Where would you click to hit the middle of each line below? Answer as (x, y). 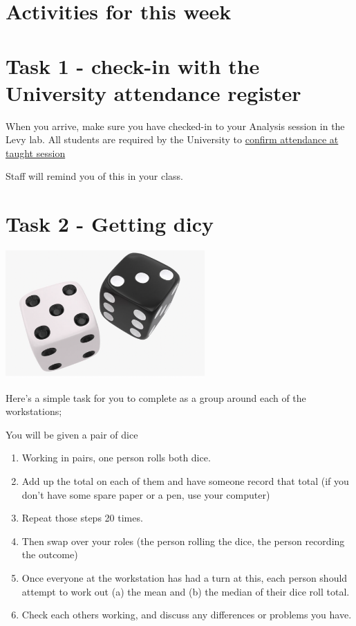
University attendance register (153, 92)
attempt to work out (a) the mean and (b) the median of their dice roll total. (186, 591)
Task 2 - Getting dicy (110, 224)
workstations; (34, 411)
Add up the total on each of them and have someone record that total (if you (185, 480)
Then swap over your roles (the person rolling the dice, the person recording (183, 541)
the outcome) (50, 554)
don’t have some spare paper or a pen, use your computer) (146, 494)
